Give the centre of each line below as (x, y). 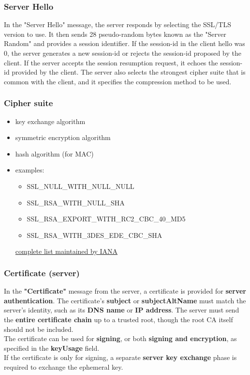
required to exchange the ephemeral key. (64, 367)
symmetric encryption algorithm (63, 137)
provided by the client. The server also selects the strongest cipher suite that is (129, 72)
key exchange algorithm (50, 121)
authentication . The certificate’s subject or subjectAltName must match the (125, 300)
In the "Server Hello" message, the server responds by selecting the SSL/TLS (118, 24)
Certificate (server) (42, 273)
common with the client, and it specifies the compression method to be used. (118, 81)
